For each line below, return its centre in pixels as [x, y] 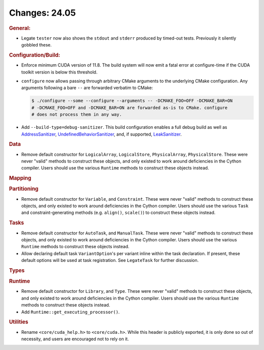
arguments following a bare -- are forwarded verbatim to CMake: [87, 88]
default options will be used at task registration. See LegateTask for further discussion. [110, 260]
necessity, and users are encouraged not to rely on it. [75, 339]
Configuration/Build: [35, 55]
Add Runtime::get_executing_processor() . [70, 312]
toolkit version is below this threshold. [59, 72]
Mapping [20, 178]
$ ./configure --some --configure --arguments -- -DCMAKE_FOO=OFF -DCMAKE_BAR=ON [132, 101]
